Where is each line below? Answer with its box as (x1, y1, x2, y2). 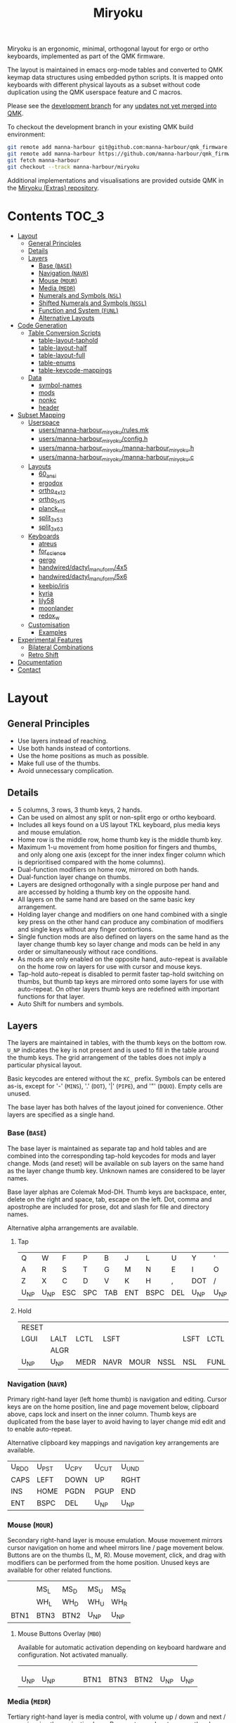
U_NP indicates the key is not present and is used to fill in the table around (7, 1046, 219, 1055)
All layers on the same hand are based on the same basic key (17, 895, 195, 904)
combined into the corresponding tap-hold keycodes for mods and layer (7, 1151, 216, 1160)
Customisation (27, 620, 70, 629)
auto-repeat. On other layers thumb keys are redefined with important (17, 984, 220, 993)
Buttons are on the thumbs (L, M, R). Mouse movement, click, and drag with (7, 1551, 226, 1559)
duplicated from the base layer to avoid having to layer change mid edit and (7, 1417, 226, 1426)
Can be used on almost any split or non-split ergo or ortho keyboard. (17, 813, 216, 821)
